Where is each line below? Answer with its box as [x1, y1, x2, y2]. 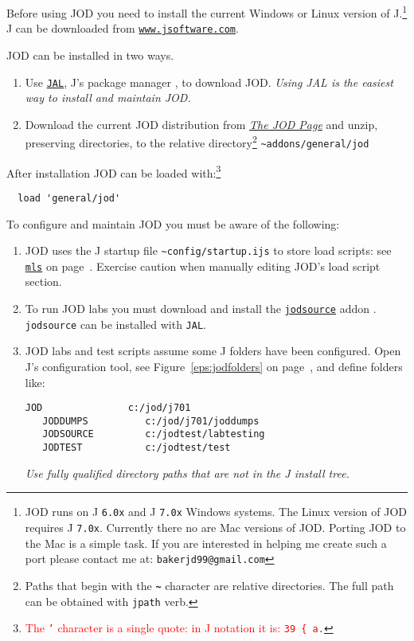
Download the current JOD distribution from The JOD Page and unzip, [25, 115, 378, 132]
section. [25, 273, 62, 290]
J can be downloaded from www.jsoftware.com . [6, 20, 239, 37]
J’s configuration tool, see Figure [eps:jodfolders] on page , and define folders [25, 358, 403, 374]
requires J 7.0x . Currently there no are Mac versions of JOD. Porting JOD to [25, 519, 406, 536]
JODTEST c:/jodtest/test [42, 442, 231, 454]
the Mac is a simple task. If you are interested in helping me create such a [25, 534, 387, 551]
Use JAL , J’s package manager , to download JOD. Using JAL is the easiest [25, 73, 393, 90]
